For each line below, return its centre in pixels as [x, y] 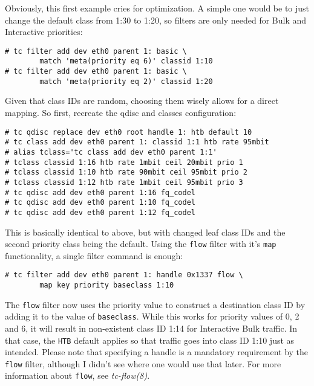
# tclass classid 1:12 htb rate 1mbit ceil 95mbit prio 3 [124, 182]
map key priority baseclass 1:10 [107, 285]
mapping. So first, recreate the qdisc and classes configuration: [121, 112]
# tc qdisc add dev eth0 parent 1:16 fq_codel [100, 192]
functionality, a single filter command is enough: [94, 255]
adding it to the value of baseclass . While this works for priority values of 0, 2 [152, 316]
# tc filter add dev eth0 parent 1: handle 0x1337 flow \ [124, 275]
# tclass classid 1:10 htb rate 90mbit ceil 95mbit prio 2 [126, 172]
